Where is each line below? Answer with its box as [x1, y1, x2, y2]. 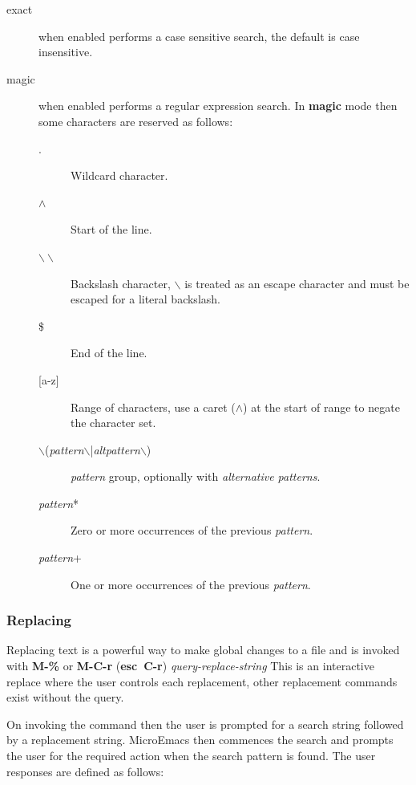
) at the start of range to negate [243, 398, 400, 415]
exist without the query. [6, 689, 124, 706]
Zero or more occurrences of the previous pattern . [71, 522, 313, 539]
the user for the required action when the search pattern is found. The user [6, 747, 376, 764]
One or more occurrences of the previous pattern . [71, 576, 311, 592]
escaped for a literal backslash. [71, 291, 220, 307]
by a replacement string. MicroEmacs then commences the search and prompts [6, 731, 394, 748]
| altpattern [90, 441, 140, 458]
